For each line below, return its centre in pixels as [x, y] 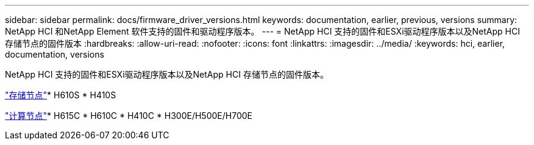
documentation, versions [55, 54]
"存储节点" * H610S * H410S [61, 95]
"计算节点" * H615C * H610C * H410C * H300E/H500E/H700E [129, 116]
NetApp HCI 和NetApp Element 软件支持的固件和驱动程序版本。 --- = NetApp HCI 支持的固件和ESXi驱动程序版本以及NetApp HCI [262, 31]
